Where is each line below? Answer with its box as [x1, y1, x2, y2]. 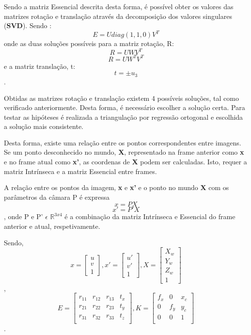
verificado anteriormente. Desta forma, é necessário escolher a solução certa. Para [4, 102, 245, 112]
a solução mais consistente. [4, 121, 83, 131]
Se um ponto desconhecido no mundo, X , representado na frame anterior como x [4, 147, 244, 157]
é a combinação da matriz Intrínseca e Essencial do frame [64, 211, 235, 222]
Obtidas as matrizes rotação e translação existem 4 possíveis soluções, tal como [4, 93, 239, 103]
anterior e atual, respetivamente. [4, 221, 100, 231]
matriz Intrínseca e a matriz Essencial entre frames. [4, 166, 157, 176]
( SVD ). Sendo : [4, 20, 52, 31]
